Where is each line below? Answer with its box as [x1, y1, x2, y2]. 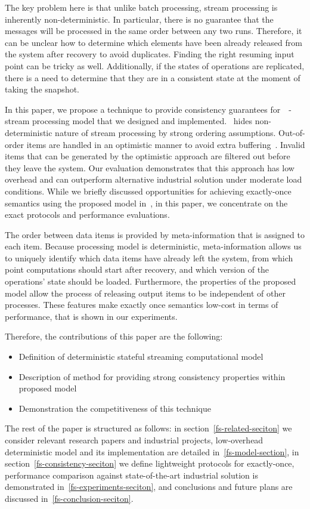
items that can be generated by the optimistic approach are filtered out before [5, 150, 290, 162]
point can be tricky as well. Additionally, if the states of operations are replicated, [5, 59, 305, 72]
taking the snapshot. [5, 83, 80, 95]
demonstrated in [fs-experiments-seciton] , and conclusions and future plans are [5, 480, 293, 493]
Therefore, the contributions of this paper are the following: [5, 330, 223, 343]
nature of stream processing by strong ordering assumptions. [55, 126, 276, 138]
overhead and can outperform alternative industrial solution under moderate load [5, 173, 302, 186]
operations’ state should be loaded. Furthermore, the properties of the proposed [5, 275, 296, 288]
